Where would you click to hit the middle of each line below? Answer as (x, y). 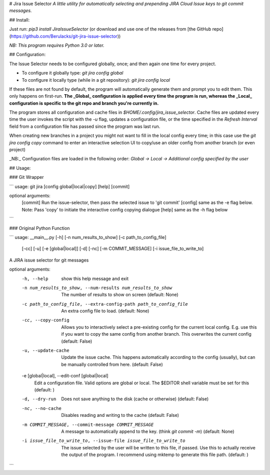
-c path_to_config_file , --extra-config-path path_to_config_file (105, 304)
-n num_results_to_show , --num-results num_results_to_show (97, 288)
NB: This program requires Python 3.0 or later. (57, 45)
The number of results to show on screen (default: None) (120, 295)
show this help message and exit (95, 279)
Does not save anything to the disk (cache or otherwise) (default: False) (135, 399)
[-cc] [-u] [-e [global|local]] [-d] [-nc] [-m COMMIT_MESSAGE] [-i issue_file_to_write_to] (113, 249)
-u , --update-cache (45, 350)
